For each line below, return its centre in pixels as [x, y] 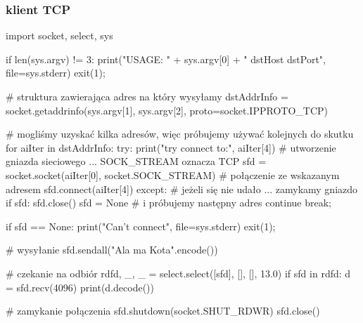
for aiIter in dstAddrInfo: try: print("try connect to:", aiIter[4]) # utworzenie [171, 147]
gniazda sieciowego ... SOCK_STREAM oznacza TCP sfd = [136, 161]
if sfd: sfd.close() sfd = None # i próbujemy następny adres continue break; [168, 203]
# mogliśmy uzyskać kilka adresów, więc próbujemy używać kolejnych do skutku [180, 134]
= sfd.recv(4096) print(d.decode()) [80, 287]
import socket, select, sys [59, 35]
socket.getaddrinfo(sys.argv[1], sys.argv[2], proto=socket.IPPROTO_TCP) [167, 110]
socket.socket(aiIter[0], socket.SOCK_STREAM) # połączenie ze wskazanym [173, 174]
